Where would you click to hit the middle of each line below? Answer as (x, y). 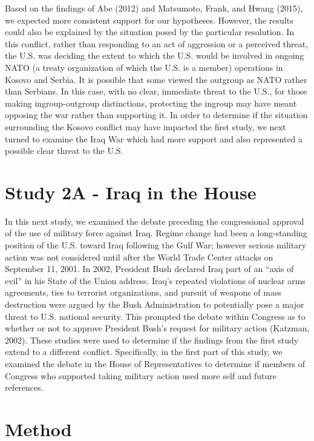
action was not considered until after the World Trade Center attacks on (139, 257)
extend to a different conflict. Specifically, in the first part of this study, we (144, 352)
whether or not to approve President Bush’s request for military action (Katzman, (157, 328)
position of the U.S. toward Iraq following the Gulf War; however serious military (155, 245)
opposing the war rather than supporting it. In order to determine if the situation (156, 115)
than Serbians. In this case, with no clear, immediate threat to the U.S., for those (156, 91)
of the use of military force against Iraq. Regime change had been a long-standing (156, 233)
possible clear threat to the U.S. (64, 151)
